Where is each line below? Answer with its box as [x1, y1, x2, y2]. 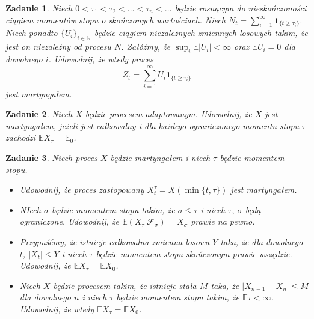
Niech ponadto [5, 26, 58, 39]
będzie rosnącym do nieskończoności [174, 2, 307, 14]
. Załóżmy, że [121, 40, 171, 53]
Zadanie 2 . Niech [5, 108, 73, 120]
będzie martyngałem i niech [110, 151, 211, 164]
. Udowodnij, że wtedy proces [48, 52, 153, 65]
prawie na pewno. [191, 215, 255, 228]
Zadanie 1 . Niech [5, 2, 73, 14]
